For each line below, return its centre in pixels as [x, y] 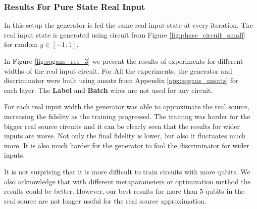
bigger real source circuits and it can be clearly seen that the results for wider [122, 126]
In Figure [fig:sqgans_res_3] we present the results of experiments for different [124, 61]
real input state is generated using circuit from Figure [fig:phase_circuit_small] [125, 34]
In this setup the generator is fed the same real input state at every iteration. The [128, 25]
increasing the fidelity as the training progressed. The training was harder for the [127, 116]
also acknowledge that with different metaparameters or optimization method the [128, 181]
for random [21, 44]
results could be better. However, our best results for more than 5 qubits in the [124, 191]
